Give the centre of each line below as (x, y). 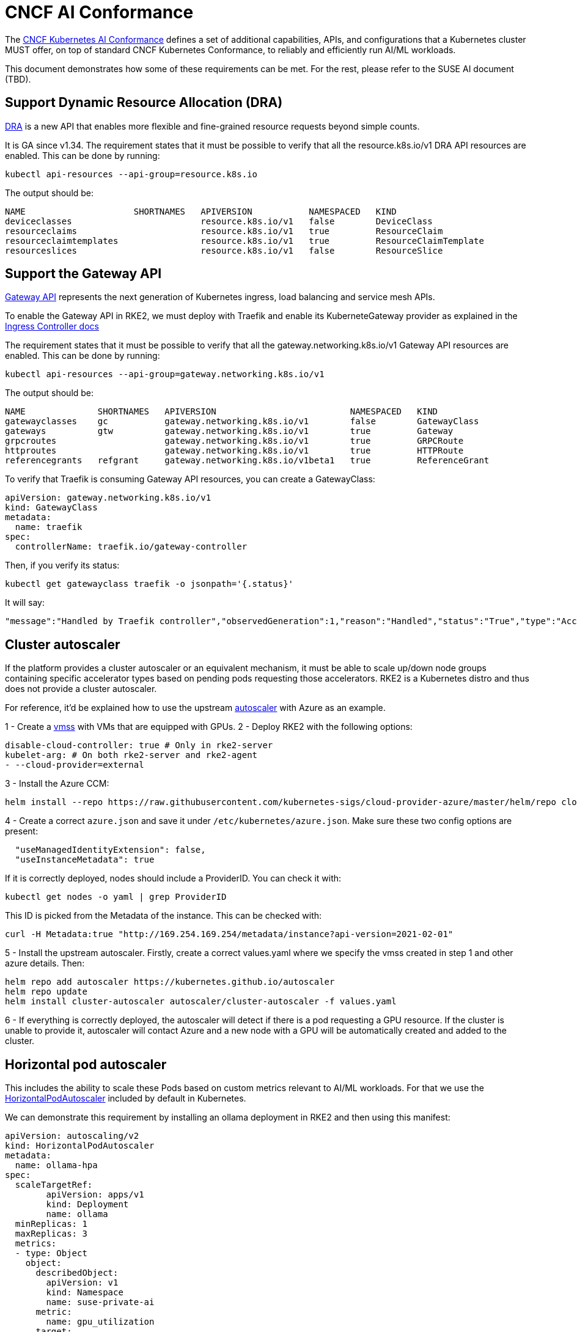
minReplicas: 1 (51, 1224)
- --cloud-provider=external (75, 765)
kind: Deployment (87, 1205)
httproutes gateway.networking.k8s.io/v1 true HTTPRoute (234, 451)
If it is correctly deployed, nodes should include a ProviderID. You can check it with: (173, 878)
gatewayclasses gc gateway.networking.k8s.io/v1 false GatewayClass (242, 421)
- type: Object (51, 1253)
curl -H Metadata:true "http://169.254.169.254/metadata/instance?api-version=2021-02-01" (229, 934)
